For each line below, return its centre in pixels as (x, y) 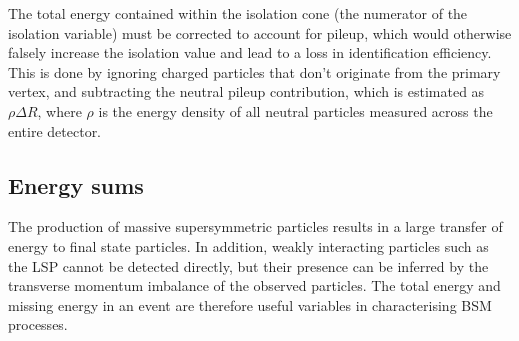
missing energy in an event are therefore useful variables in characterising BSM (250, 304)
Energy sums (76, 184)
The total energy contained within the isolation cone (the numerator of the (238, 13)
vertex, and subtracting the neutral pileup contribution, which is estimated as (246, 91)
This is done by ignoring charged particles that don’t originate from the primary (254, 71)
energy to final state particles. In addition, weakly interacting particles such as (248, 245)
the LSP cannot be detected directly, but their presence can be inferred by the (248, 265)
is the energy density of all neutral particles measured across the (295, 110)
